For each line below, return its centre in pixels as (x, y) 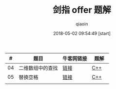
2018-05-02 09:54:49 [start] (82, 33)
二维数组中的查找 (38, 68)
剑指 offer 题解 (82, 10)
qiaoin (82, 24)
